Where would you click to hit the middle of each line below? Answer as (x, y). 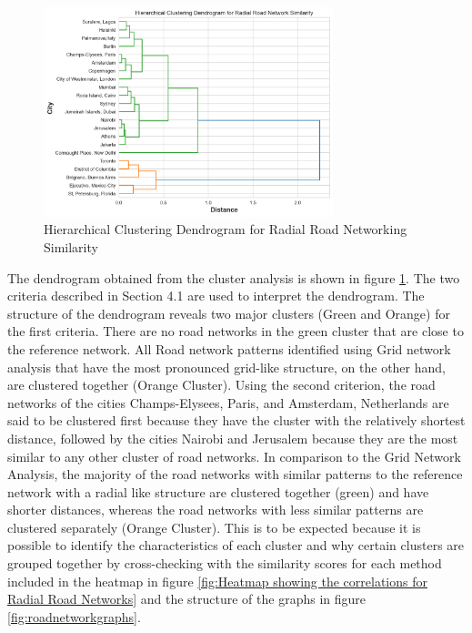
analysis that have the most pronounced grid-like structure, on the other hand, (226, 367)
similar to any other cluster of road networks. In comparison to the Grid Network (234, 456)
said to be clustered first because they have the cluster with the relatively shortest (236, 420)
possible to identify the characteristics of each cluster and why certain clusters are (236, 545)
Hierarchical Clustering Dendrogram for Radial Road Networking (226, 229)
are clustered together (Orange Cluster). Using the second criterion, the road (221, 385)
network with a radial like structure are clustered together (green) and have (218, 491)
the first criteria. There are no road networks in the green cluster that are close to (236, 331)
